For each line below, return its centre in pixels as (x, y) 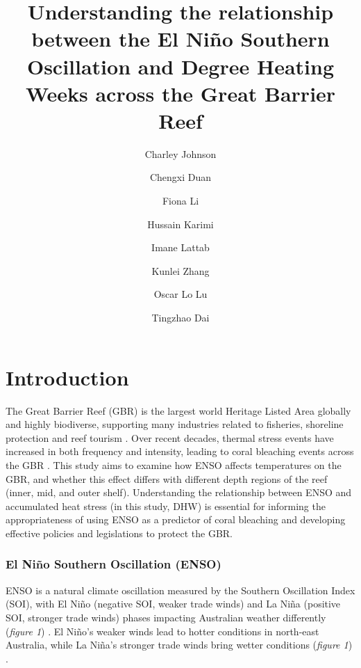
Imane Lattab (180, 247)
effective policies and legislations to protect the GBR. (119, 533)
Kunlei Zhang (180, 270)
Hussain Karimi (180, 224)
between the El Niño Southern (180, 39)
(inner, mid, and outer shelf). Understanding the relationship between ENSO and (179, 492)
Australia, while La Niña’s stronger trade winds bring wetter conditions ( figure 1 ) (179, 645)
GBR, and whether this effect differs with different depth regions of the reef (167, 478)
